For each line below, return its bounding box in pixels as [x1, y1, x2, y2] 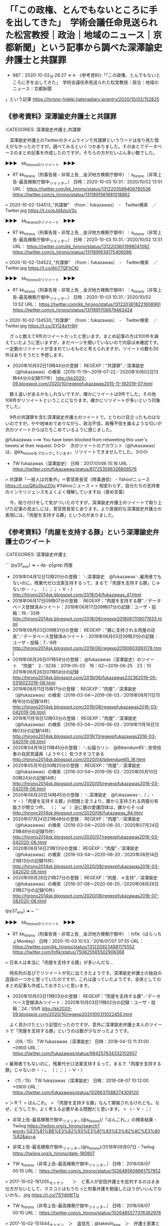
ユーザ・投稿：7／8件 [12, 640, 57, 646]
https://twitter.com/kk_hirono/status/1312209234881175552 [12, 943, 135, 949]
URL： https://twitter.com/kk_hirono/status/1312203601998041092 [12, 244, 150, 250]
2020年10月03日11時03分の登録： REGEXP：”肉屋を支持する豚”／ [12, 993, 148, 999]
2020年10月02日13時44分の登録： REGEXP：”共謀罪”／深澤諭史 [12, 362, 145, 368]
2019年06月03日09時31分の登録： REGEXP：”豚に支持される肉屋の [12, 627, 151, 633]
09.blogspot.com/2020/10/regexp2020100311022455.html [12, 1011, 133, 1017]
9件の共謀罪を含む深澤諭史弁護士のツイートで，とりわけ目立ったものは [9, 414, 157, 420]
